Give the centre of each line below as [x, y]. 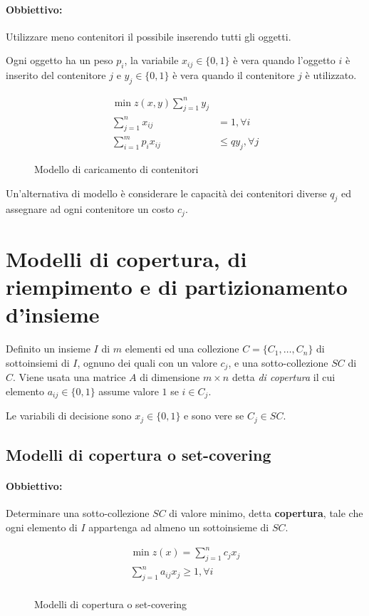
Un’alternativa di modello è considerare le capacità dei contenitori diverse [166, 193]
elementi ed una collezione [182, 349]
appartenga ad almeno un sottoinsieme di [179, 527]
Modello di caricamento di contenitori [116, 168]
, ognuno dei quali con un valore [147, 362]
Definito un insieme [48, 349]
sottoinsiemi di [38, 362]
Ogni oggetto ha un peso [59, 60]
